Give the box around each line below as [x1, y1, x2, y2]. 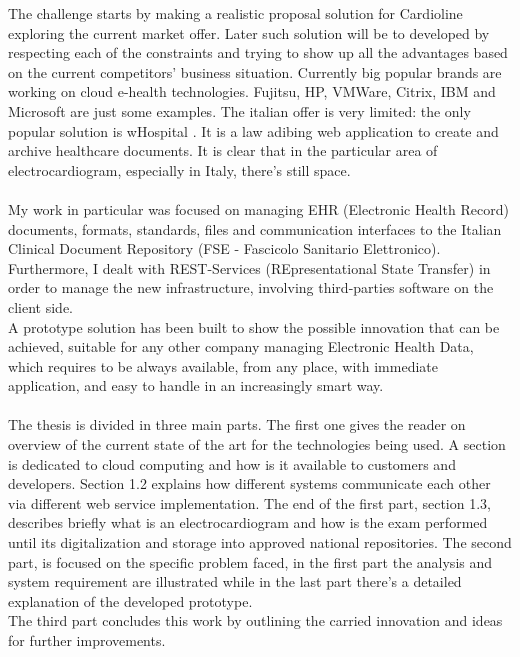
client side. [8, 296, 74, 317]
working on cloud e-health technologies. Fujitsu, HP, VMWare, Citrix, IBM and [8, 81, 496, 102]
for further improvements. [8, 630, 166, 650]
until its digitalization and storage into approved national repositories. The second [8, 532, 512, 553]
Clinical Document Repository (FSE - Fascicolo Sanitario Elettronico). [8, 238, 441, 259]
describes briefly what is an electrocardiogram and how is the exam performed [8, 512, 488, 533]
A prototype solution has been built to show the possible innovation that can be [8, 316, 500, 337]
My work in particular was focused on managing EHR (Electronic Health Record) [8, 198, 509, 219]
